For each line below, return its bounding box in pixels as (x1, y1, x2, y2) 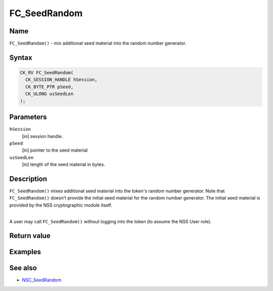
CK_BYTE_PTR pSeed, (25, 84, 74, 89)
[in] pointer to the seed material (22, 147, 88, 154)
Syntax (9, 53, 32, 62)
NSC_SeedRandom (22, 277, 62, 283)
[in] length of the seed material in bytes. (22, 162, 106, 168)
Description (9, 174, 48, 183)
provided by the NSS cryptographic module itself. (9, 202, 112, 208)
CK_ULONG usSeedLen (25, 91, 74, 97)
